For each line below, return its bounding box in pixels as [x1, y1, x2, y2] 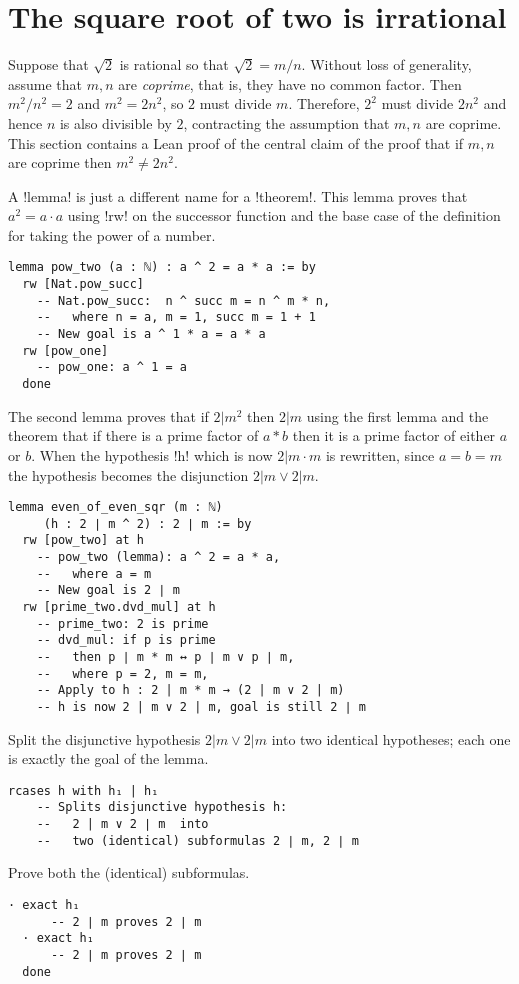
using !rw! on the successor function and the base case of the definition [67, 205, 501, 226]
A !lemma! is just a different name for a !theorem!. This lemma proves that [8, 185, 468, 206]
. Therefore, [288, 93, 360, 114]
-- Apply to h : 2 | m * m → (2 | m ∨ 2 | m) [36, 683, 345, 698]
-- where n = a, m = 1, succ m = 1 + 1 [36, 310, 316, 325]
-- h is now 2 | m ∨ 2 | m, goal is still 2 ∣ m [36, 699, 366, 714]
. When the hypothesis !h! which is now [31, 444, 273, 465]
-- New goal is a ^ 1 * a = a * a [36, 327, 266, 342]
